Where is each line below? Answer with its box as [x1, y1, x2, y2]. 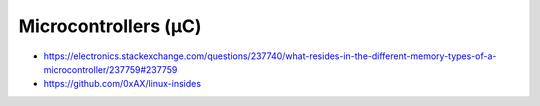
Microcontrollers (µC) [18, 15, 202, 37]
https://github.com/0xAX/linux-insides [43, 78, 202, 90]
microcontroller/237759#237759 [43, 63, 178, 75]
